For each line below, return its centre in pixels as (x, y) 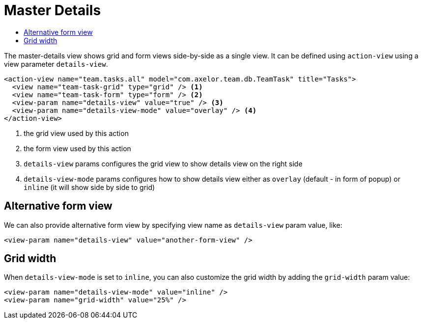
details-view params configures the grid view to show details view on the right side (163, 163)
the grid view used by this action (76, 133)
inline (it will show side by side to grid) (89, 187)
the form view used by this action (77, 148)
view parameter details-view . (56, 64)
